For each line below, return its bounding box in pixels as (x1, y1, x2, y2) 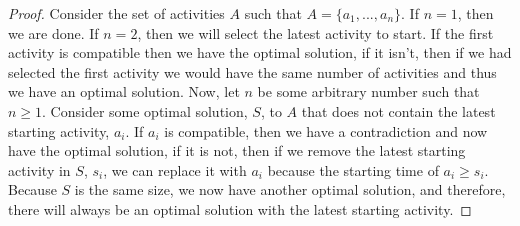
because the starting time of (267, 159, 439, 180)
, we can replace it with (103, 159, 247, 180)
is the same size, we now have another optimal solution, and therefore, (74, 179, 506, 200)
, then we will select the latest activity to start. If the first (137, 22, 494, 43)
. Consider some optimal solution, (42, 100, 248, 121)
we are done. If (8, 22, 99, 43)
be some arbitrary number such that (257, 81, 480, 102)
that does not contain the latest (301, 100, 496, 121)
